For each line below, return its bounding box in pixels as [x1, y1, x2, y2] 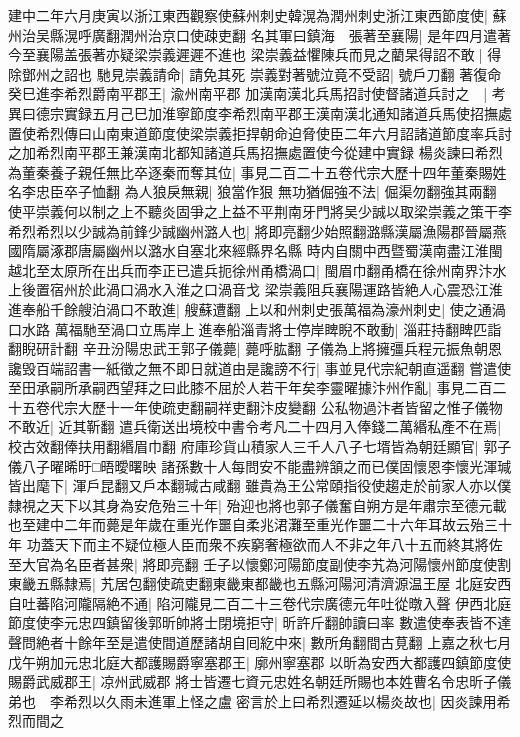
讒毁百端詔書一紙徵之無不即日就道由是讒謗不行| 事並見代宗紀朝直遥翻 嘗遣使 [8, 357, 512, 378]
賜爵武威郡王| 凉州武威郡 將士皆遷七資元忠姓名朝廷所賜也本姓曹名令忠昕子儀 [8, 671, 512, 692]
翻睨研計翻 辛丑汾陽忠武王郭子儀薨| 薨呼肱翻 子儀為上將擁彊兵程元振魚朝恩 [8, 338, 502, 359]
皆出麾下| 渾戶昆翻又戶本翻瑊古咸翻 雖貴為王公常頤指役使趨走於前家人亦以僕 [8, 475, 512, 496]
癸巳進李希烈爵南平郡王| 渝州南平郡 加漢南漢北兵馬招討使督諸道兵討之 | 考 [8, 83, 506, 104]
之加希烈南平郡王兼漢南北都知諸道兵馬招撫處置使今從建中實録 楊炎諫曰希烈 [8, 142, 503, 163]
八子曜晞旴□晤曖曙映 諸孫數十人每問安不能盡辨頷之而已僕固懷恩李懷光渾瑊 [21, 455, 512, 476]
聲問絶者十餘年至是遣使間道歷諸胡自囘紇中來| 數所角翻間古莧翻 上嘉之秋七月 [8, 632, 512, 652]
